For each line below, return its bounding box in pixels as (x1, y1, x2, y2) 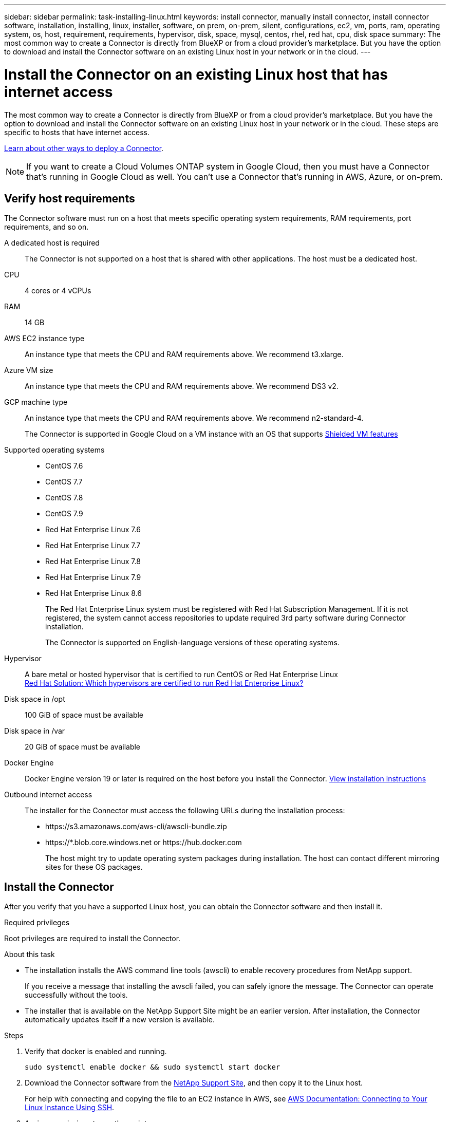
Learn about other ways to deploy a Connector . (4, 143, 164, 153)
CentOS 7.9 (45, 509, 83, 518)
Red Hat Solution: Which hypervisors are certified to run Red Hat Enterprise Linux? (25, 679, 304, 688)
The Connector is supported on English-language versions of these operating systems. (45, 638, 340, 647)
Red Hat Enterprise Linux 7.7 (45, 541, 141, 550)
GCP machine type (4, 398, 68, 407)
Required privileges (4, 918, 70, 927)
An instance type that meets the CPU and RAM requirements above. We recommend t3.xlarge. (25, 350, 344, 359)
